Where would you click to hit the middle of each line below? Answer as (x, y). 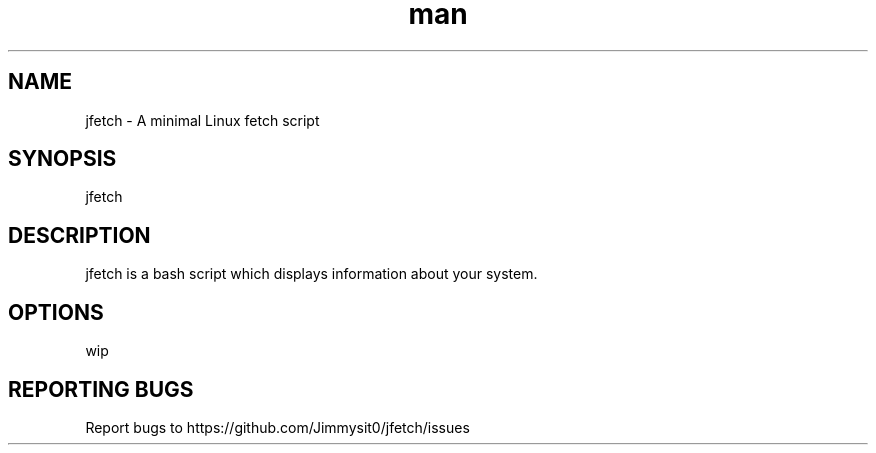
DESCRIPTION (79, 235)
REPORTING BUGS (101, 389)
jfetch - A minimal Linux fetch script (202, 120)
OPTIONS (56, 312)
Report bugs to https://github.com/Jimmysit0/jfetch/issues (277, 427)
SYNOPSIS (62, 159)
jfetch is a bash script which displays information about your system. (311, 274)
